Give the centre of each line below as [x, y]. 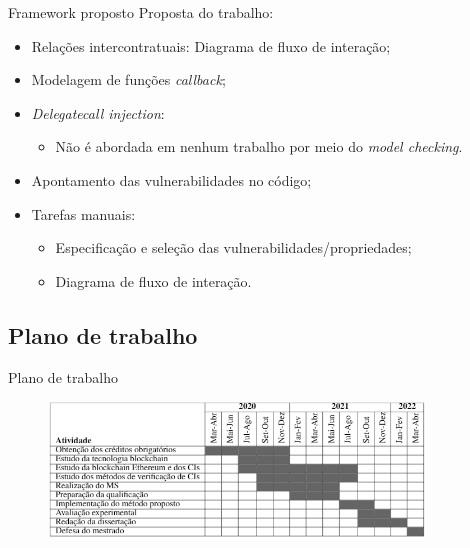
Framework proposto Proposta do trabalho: [141, 12]
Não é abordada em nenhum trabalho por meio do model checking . [259, 146]
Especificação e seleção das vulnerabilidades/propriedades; [233, 247]
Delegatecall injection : [98, 112]
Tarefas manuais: [83, 213]
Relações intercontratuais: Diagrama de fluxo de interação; [211, 45]
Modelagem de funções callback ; [128, 79]
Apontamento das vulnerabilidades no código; [171, 179]
